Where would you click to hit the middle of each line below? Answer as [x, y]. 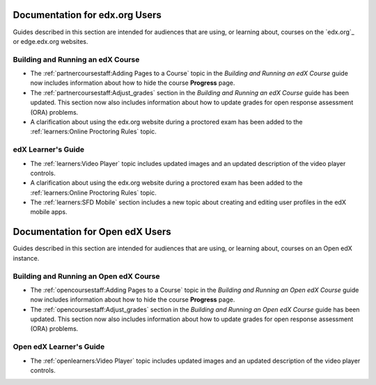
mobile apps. [49, 212]
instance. [26, 258]
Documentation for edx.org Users [87, 15]
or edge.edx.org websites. [50, 41]
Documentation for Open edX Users [92, 232]
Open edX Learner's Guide [59, 347]
